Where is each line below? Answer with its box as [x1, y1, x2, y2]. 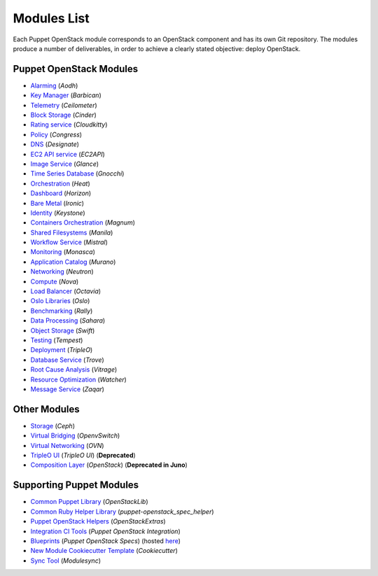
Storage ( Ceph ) [30, 421, 75, 430]
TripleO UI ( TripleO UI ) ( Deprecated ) [30, 451, 136, 460]
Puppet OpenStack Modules [13, 63, 139, 75]
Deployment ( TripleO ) [30, 346, 93, 354]
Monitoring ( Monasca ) [30, 248, 96, 256]
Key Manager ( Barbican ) [30, 91, 101, 99]
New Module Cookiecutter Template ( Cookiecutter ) [30, 547, 178, 555]
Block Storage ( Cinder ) [30, 111, 97, 119]
